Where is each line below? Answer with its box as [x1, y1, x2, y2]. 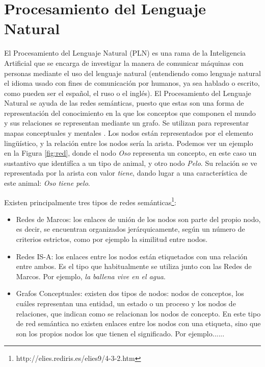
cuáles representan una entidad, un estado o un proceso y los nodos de [16, 298, 236, 309]
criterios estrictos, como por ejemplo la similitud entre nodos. [16, 234, 208, 244]
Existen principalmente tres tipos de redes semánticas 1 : [4, 195, 176, 207]
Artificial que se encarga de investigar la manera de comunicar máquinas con [4, 57, 244, 68]
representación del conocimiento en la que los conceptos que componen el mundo [4, 107, 256, 118]
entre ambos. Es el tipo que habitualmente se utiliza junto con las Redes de [16, 261, 252, 272]
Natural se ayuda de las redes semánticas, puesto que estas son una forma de [4, 97, 244, 108]
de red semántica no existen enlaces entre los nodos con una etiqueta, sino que [16, 318, 261, 329]
